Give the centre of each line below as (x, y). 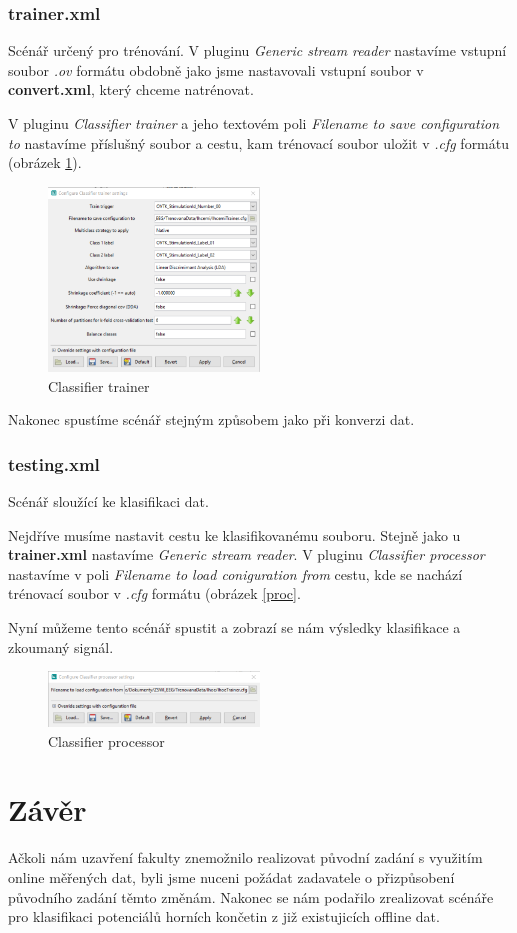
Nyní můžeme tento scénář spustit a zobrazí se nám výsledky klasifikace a (234, 627)
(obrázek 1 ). (45, 162)
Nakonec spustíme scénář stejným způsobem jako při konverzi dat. (211, 419)
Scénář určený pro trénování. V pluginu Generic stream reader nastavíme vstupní (257, 50)
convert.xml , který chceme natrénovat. (131, 89)
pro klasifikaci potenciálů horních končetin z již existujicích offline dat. (224, 916)
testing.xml (54, 463)
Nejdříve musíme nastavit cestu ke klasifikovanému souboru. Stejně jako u (234, 534)
